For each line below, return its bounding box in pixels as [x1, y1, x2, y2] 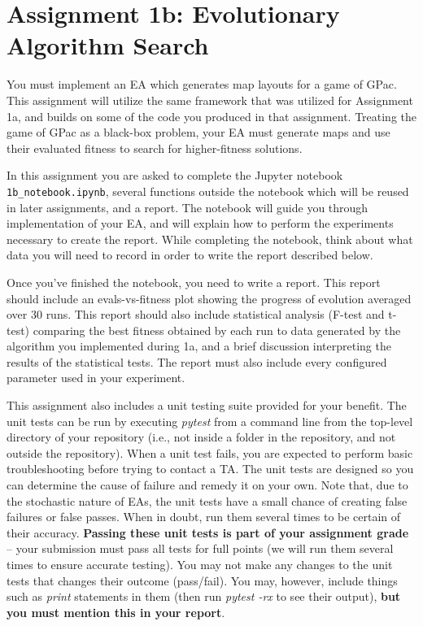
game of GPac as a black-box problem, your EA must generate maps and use [7, 124, 390, 141]
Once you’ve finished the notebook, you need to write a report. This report [7, 273, 381, 290]
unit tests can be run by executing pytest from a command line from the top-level [7, 412, 413, 429]
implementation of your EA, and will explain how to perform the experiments [7, 215, 394, 232]
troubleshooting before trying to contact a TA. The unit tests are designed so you [7, 460, 414, 477]
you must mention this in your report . [7, 603, 225, 620]
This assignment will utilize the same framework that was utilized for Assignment [7, 91, 413, 108]
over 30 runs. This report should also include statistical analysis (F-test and [7, 306, 385, 323]
